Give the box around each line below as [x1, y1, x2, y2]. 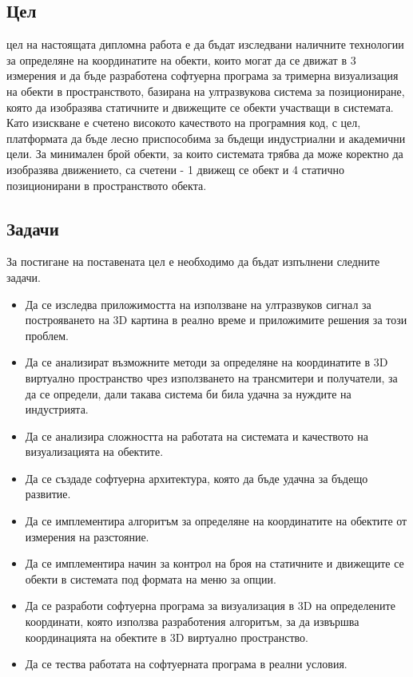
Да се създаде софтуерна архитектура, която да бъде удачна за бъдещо [25, 469, 368, 486]
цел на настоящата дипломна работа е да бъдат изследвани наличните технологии [6, 36, 404, 53]
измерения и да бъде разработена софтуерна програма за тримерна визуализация [6, 67, 399, 84]
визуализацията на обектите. [25, 443, 164, 460]
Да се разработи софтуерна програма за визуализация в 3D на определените [25, 597, 395, 614]
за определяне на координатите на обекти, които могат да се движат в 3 [6, 51, 356, 68]
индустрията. [25, 401, 89, 418]
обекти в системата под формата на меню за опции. [25, 570, 276, 587]
